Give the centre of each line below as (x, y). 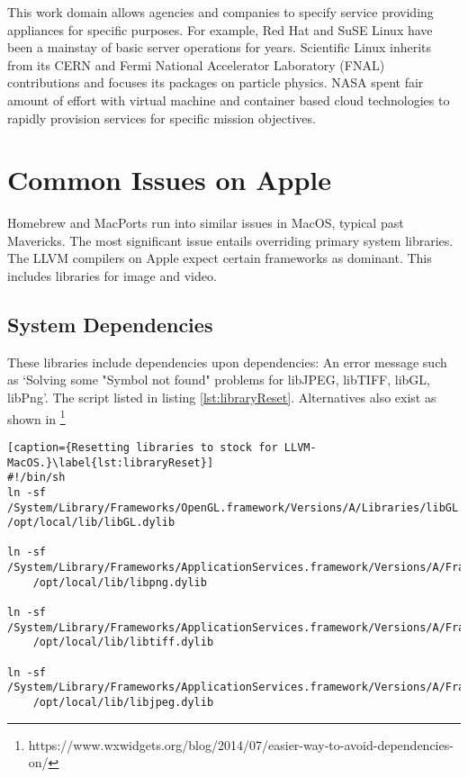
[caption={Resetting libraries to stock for (143, 447)
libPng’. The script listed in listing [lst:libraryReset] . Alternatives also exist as (222, 398)
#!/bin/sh (36, 478)
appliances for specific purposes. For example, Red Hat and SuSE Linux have (220, 29)
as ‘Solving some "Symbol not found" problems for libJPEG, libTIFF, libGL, (219, 380)
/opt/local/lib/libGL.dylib (91, 523)
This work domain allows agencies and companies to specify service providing (220, 12)
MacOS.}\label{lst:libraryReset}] (111, 462)
